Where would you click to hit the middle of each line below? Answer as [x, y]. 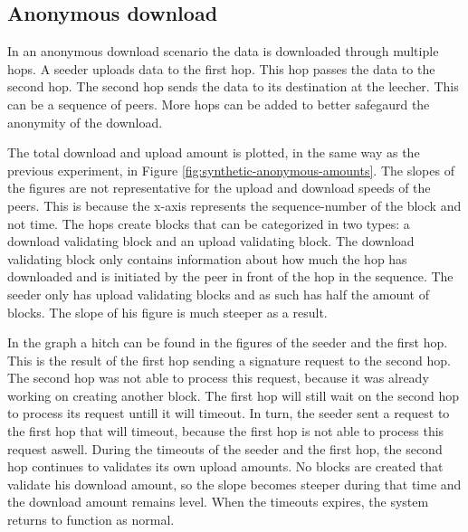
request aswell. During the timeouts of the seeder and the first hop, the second [225, 448]
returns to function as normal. [91, 520]
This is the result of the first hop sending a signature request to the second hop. [229, 360]
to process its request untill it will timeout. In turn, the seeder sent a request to [229, 413]
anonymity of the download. [85, 122]
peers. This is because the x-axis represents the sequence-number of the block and [234, 205]
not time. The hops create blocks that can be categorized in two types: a [209, 223]
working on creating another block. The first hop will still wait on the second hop [233, 395]
